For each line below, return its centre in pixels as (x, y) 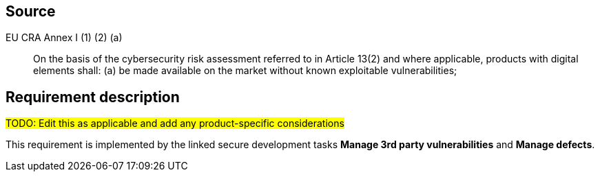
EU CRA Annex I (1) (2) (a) (64, 38)
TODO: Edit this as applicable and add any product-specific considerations (175, 123)
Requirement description (93, 97)
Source (31, 11)
